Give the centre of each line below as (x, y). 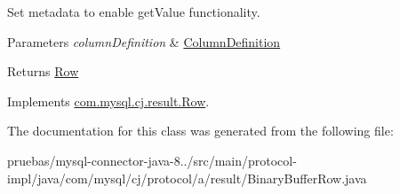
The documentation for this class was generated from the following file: (200, 131)
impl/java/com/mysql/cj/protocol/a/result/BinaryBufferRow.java (187, 178)
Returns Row (43, 71)
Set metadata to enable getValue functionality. (134, 12)
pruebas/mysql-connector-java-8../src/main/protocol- (152, 160)
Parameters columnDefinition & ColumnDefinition (144, 41)
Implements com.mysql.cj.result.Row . (108, 101)
